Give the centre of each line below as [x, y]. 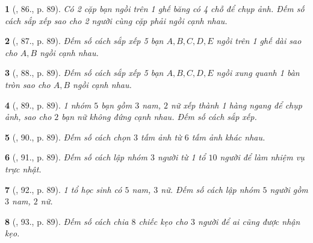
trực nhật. [23, 169]
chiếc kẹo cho [163, 221]
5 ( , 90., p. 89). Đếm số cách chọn [68, 137]
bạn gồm [117, 105]
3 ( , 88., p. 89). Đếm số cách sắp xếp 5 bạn [84, 73]
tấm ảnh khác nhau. [228, 137]
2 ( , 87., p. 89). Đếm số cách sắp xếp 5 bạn [84, 41]
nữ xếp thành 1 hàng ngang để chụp [236, 105]
